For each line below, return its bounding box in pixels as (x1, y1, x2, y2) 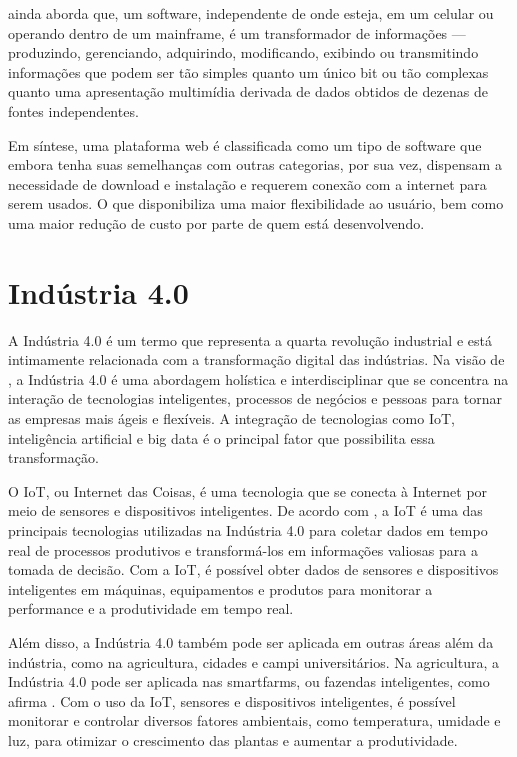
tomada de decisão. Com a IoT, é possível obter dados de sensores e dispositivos (8, 559, 499, 580)
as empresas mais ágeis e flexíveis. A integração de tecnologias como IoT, (8, 408, 455, 429)
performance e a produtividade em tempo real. (8, 598, 294, 619)
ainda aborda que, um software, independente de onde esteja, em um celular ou (8, 3, 494, 23)
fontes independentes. (8, 100, 139, 121)
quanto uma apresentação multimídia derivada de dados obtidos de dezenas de (8, 81, 488, 102)
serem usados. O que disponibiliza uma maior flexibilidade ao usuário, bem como (8, 193, 504, 214)
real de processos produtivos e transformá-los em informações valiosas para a (8, 539, 478, 560)
